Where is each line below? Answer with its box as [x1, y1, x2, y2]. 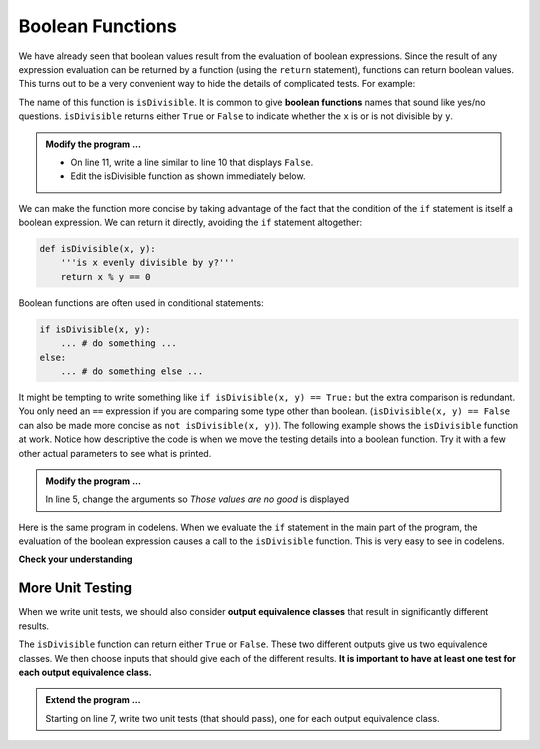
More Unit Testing [18, 580, 133, 597]
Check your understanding [18, 553, 133, 565]
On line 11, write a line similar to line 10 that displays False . [70, 156, 314, 168]
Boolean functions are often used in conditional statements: [18, 296, 264, 309]
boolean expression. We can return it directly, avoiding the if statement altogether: [18, 216, 363, 229]
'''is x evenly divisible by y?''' [60, 257, 235, 269]
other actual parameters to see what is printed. [18, 447, 212, 459]
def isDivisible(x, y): [39, 243, 157, 255]
